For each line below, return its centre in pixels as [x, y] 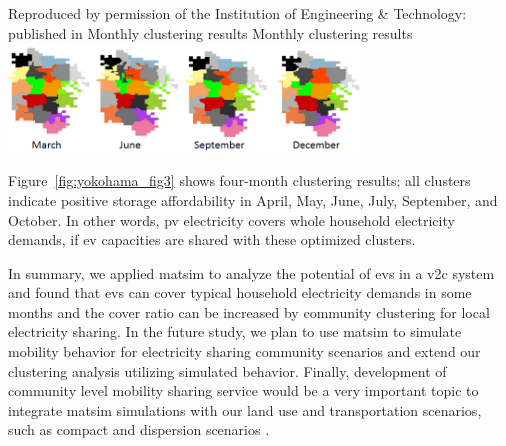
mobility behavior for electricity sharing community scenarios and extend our [244, 351]
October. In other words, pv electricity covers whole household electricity [231, 219]
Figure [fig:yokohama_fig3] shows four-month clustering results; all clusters [239, 180]
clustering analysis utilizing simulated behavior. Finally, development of [227, 370]
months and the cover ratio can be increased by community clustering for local [249, 311]
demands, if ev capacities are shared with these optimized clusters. [212, 239]
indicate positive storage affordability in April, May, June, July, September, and [253, 199]
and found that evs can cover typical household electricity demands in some [240, 292]
